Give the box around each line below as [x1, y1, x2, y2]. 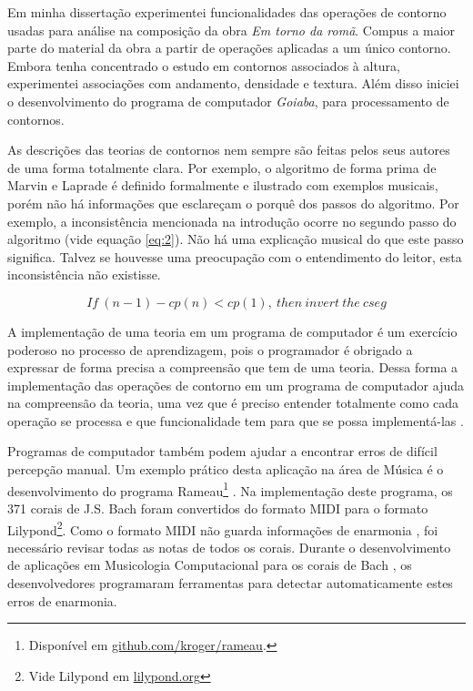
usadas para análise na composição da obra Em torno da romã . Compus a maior [7, 20, 456, 39]
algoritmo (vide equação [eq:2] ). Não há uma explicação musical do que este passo [7, 229, 464, 249]
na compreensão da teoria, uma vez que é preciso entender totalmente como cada [7, 393, 459, 412]
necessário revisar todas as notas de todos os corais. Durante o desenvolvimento [7, 537, 451, 556]
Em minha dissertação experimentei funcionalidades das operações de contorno [7, 3, 447, 21]
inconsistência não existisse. [7, 265, 161, 284]
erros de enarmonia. [7, 591, 117, 610]
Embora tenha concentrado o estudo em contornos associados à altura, [7, 56, 400, 75]
